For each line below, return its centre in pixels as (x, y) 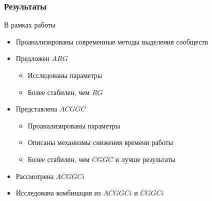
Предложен (32, 58)
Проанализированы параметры (74, 125)
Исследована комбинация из (58, 193)
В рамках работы (30, 25)
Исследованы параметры (65, 75)
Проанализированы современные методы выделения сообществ (112, 41)
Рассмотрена (35, 176)
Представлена (36, 109)
